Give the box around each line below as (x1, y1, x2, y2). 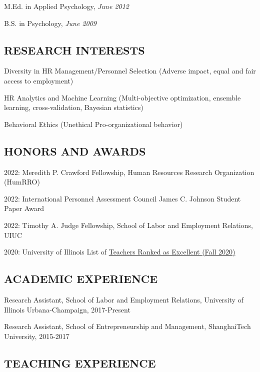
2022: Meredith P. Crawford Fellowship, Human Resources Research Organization (4, 166, 254, 177)
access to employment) (4, 75, 73, 85)
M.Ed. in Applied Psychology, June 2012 (4, 1, 129, 11)
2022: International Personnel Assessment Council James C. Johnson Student (4, 193, 241, 203)
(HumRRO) (4, 176, 40, 187)
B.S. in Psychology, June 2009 (4, 17, 97, 28)
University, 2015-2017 (4, 330, 69, 341)
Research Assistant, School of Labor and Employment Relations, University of (4, 294, 243, 304)
